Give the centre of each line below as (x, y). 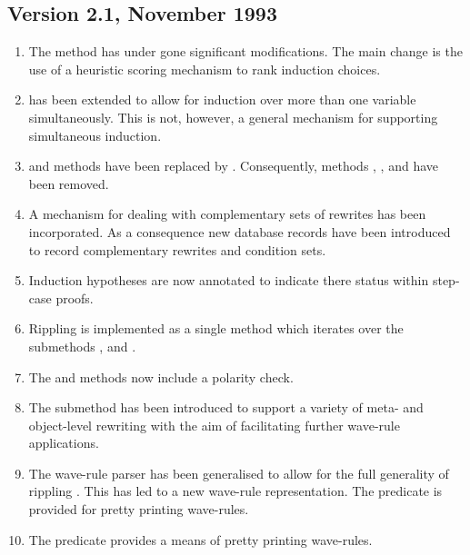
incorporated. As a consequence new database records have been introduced (240, 231)
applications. (64, 443)
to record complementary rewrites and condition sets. (177, 249)
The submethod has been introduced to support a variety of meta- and (226, 407)
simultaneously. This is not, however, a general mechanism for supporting (233, 117)
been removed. (69, 183)
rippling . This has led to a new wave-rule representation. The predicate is (235, 491)
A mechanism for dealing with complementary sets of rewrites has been (227, 214)
